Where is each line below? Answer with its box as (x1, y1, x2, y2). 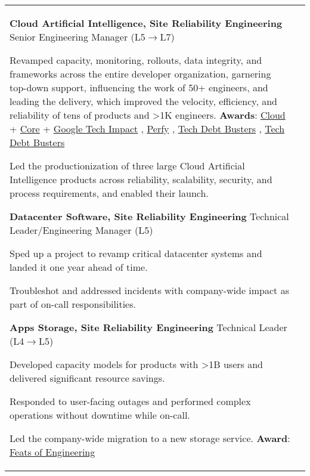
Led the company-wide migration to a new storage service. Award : (10, 431, 290, 445)
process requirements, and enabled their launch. (10, 186, 209, 200)
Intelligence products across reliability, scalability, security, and (10, 172, 272, 186)
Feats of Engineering (10, 445, 95, 459)
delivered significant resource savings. (10, 371, 165, 385)
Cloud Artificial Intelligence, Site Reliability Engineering (10, 16, 283, 30)
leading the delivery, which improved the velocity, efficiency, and (10, 94, 277, 108)
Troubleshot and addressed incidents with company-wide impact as (10, 283, 289, 297)
